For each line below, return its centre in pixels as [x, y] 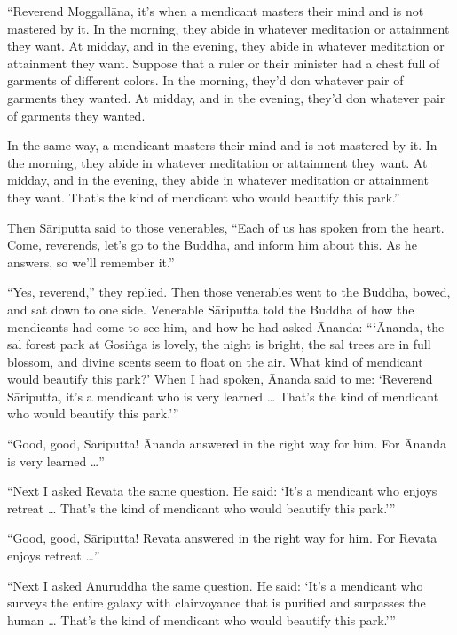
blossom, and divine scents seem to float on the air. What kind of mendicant [215, 361]
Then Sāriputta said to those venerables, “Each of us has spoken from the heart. [226, 227]
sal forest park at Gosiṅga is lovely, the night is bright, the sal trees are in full [219, 344]
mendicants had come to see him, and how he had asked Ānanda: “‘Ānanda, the [226, 326]
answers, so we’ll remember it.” [91, 262]
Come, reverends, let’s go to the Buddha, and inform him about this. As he [212, 245]
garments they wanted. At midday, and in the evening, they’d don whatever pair [226, 97]
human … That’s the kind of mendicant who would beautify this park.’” [201, 619]
